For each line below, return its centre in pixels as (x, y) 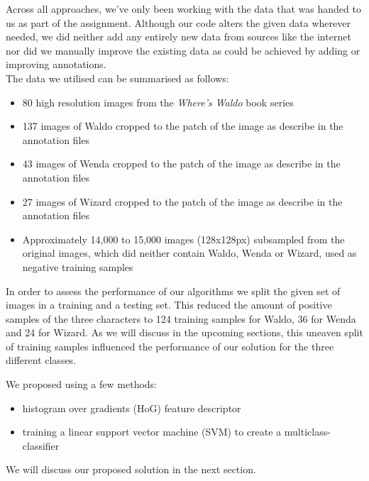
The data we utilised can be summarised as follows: (117, 78)
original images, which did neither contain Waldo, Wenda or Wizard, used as (189, 253)
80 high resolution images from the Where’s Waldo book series (158, 102)
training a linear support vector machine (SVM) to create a (152, 432)
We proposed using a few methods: (81, 384)
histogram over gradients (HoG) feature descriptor (132, 408)
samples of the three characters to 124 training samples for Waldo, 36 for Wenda (181, 318)
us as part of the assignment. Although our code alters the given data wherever (178, 22)
